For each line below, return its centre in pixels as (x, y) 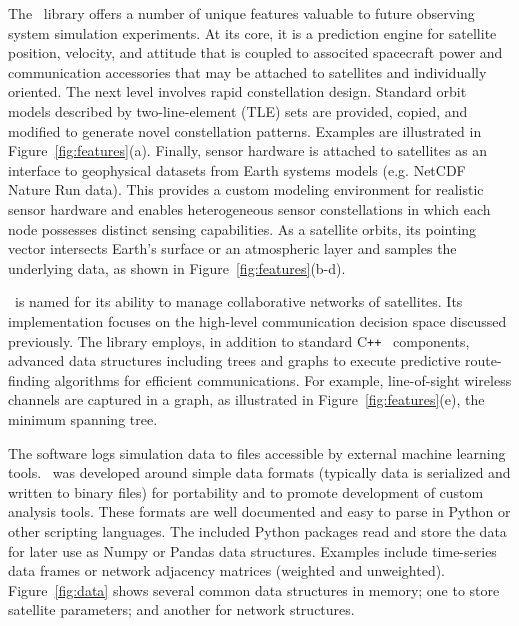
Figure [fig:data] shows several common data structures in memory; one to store (254, 589)
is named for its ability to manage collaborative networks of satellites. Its (238, 301)
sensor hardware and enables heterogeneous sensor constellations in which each (249, 208)
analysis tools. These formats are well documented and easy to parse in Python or (259, 511)
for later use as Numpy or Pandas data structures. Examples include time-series (252, 550)
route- (483, 360)
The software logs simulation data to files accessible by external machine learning (257, 452)
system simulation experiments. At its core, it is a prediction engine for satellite (252, 32)
